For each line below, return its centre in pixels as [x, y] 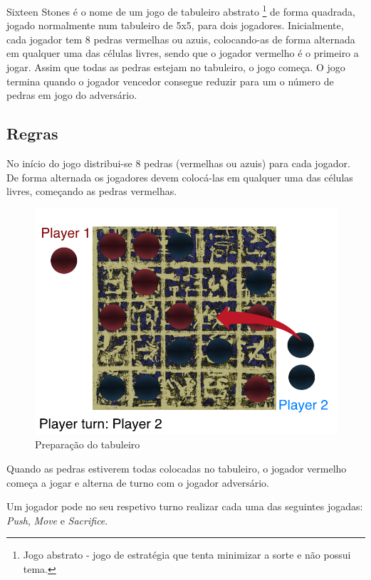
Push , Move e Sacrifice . [57, 520]
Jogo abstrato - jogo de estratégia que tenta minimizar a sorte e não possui [187, 555]
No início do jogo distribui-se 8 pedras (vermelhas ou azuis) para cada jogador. [178, 163]
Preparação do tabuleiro [88, 444]
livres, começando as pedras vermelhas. [92, 191]
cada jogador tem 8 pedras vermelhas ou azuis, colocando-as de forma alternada [181, 39]
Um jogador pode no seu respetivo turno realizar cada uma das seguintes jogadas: [185, 506]
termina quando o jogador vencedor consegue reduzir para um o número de [170, 81]
